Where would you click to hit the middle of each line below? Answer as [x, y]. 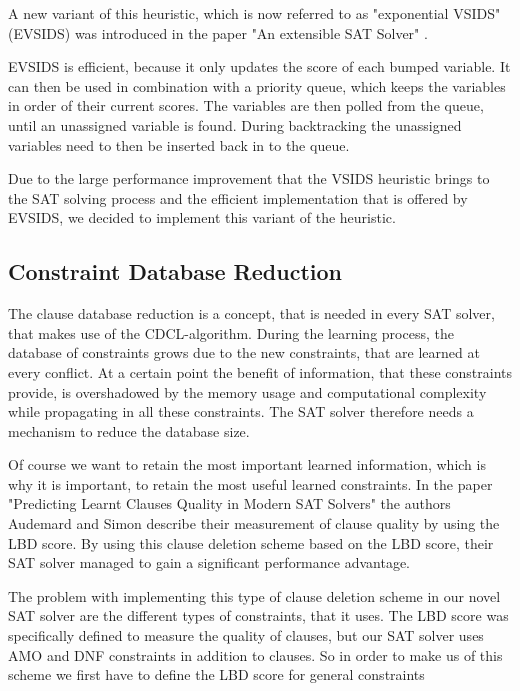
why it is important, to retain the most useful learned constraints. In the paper [250, 483]
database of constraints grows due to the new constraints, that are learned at [244, 352]
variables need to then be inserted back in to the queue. [179, 144]
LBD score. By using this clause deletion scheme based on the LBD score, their [251, 542]
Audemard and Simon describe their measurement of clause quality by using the [254, 523]
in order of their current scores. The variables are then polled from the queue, [246, 105]
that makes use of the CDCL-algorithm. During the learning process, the [231, 332]
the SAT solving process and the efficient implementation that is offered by [238, 197]
